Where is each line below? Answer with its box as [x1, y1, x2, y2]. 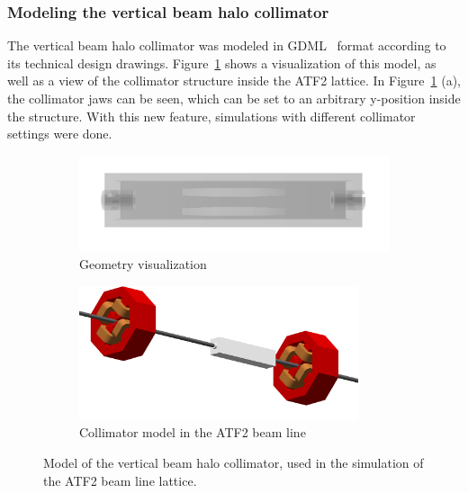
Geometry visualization [79, 255, 207, 273]
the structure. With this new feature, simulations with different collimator [7, 106, 416, 125]
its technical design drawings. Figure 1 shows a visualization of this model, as [7, 53, 436, 72]
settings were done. [7, 124, 112, 143]
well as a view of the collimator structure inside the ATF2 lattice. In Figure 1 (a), [7, 71, 461, 90]
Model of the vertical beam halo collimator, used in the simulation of [43, 453, 424, 472]
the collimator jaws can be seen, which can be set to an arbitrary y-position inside [7, 89, 461, 107]
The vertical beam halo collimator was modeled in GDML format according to [7, 36, 446, 55]
